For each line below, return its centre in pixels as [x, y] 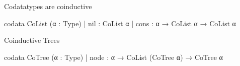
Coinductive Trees [32, 40]
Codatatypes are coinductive [48, 6]
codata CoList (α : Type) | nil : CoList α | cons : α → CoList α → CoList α [120, 23]
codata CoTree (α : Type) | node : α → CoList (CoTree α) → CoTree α [113, 57]
